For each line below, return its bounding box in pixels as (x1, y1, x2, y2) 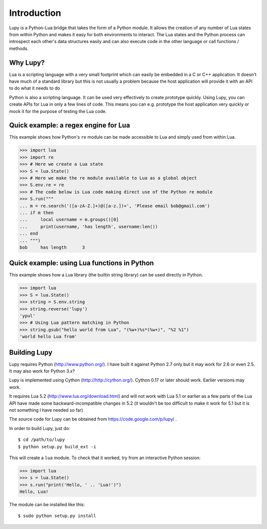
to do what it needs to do (9, 85, 60, 91)
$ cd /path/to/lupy (18, 437, 65, 443)
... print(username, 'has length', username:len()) (19, 223, 158, 229)
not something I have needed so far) (9, 407, 84, 413)
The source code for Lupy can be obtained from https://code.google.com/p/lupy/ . (9, 416, 177, 422)
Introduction (9, 7, 61, 18)
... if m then (19, 210, 54, 215)
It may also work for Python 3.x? (9, 368, 75, 374)
